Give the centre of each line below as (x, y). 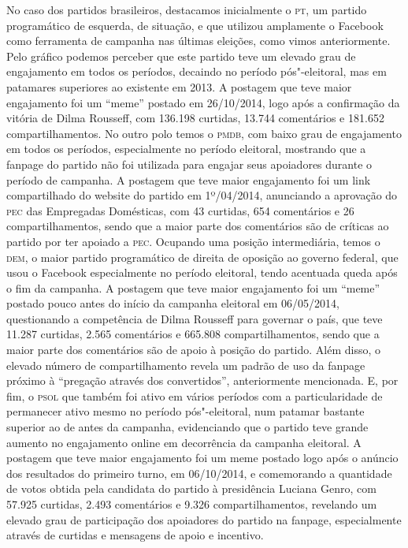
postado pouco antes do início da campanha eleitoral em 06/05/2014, (173, 303)
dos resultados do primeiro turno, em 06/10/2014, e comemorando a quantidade (199, 473)
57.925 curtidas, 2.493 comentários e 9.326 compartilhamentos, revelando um (192, 504)
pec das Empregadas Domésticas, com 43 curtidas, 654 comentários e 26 (180, 210)
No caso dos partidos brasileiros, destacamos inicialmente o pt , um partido (187, 9)
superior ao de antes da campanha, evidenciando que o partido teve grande (187, 427)
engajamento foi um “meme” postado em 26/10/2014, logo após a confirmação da (203, 102)
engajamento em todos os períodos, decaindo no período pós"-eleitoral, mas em (197, 71)
